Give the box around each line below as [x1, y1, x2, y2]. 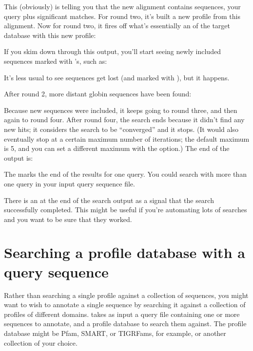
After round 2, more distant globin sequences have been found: [4, 89, 192, 99]
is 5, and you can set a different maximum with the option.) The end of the [4, 143, 230, 153]
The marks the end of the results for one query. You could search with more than [4, 169, 247, 179]
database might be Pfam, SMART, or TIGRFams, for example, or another [4, 328, 226, 338]
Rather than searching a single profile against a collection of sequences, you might [4, 290, 249, 300]
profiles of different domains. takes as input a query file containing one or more [4, 309, 240, 319]
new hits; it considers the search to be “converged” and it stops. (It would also [4, 124, 238, 134]
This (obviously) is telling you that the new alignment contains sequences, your [4, 1, 241, 11]
